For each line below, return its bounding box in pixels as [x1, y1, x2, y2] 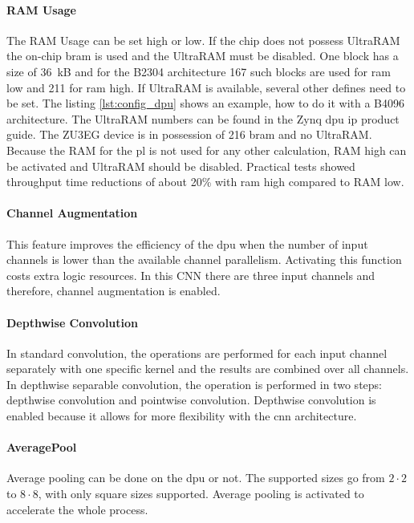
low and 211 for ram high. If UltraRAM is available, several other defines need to [6, 79, 406, 95]
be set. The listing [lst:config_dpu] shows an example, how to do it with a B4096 [6, 95, 405, 111]
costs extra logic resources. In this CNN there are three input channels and [6, 266, 375, 283]
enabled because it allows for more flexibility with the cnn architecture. [6, 407, 357, 424]
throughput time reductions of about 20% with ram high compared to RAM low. [6, 173, 404, 190]
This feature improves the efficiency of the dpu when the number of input [6, 235, 368, 252]
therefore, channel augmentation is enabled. [6, 282, 221, 299]
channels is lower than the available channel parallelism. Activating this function [6, 251, 402, 268]
